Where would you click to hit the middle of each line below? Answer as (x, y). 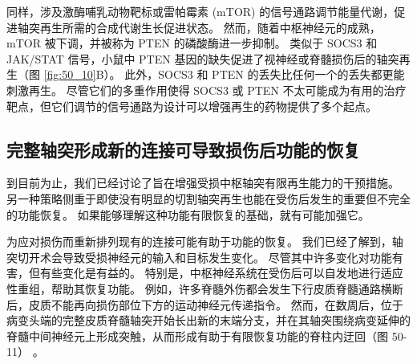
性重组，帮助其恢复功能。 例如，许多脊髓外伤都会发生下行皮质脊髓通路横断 (205, 288)
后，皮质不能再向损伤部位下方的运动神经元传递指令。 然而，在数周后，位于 (205, 304)
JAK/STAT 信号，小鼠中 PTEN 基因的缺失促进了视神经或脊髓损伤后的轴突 (203, 58)
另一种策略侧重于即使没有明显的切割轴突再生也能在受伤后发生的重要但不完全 (208, 198)
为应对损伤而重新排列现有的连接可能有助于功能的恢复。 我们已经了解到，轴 (205, 241)
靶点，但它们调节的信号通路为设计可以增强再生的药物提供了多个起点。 (192, 106)
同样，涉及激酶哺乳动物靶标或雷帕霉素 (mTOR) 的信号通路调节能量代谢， (200, 11)
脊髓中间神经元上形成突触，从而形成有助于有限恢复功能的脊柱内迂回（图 (197, 335)
